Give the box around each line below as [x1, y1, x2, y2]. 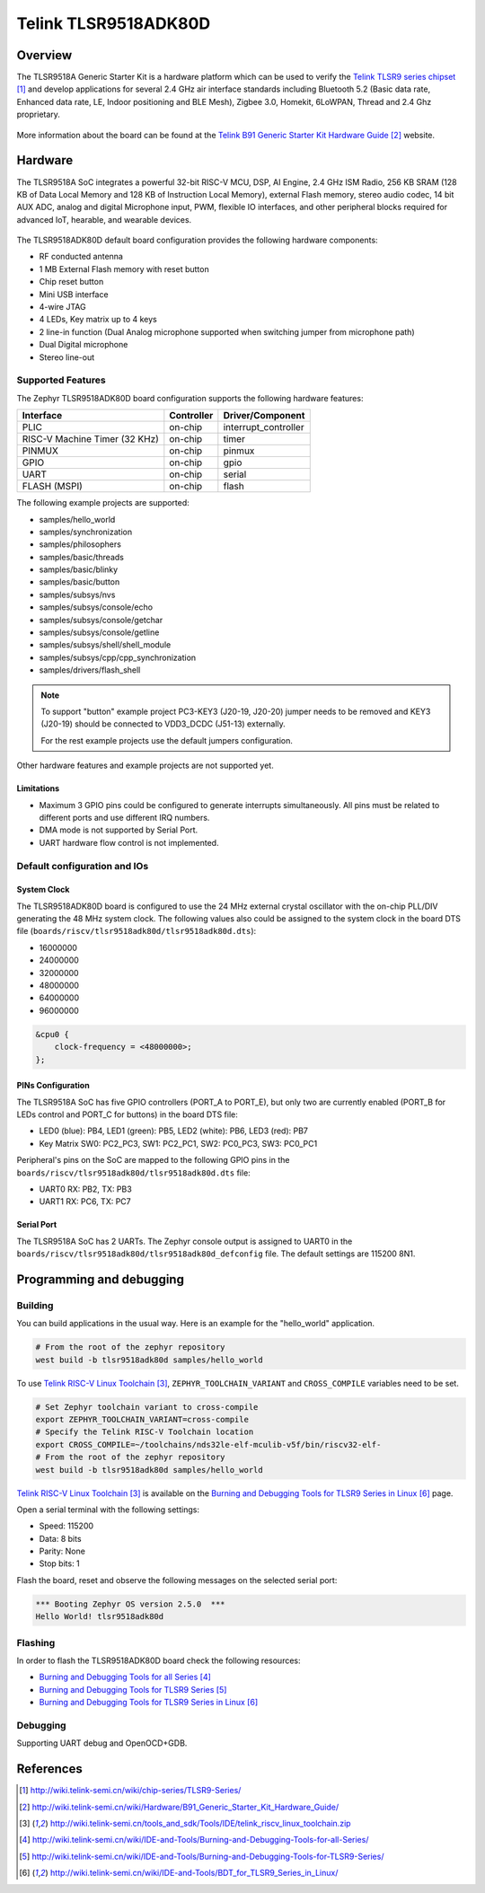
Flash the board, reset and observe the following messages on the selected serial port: [16, 1574, 338, 1585]
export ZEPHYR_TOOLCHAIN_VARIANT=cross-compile [35, 1414, 249, 1424]
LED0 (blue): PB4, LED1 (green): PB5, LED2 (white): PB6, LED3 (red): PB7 [39, 1125, 309, 1136]
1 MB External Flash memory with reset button [39, 263, 210, 274]
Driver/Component [223, 409, 305, 422]
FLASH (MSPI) [22, 480, 83, 493]
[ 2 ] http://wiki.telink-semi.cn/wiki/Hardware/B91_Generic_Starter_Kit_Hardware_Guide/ [19, 1801, 339, 1812]
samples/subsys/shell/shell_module [39, 639, 172, 650]
